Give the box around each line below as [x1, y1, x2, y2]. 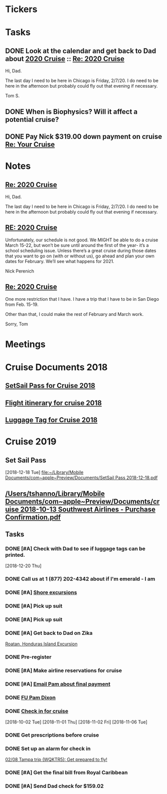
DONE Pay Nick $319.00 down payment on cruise [5, 132, 162, 141]
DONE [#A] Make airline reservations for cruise [5, 667, 122, 674]
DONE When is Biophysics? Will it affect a [5, 107, 138, 116]
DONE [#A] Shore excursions [5, 589, 77, 596]
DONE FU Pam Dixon [5, 694, 56, 701]
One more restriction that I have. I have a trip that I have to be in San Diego [5, 296, 159, 302]
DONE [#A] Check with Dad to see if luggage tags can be [5, 545, 145, 552]
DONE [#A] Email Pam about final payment [5, 680, 110, 687]
